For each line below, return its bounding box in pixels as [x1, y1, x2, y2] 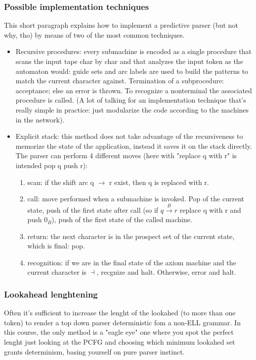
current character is [27, 267, 86, 277]
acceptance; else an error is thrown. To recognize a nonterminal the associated [15, 85, 252, 95]
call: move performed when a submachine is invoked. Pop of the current [27, 193, 244, 204]
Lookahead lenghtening [4, 288, 98, 300]
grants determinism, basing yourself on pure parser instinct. [4, 346, 185, 357]
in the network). [15, 114, 65, 124]
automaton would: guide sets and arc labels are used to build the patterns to [15, 65, 249, 76]
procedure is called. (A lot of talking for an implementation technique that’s [15, 95, 246, 105]
